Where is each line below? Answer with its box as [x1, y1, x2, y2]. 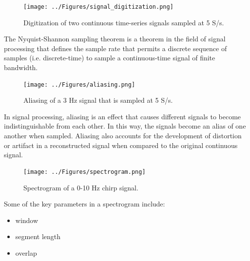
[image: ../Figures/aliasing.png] [23, 81, 135, 88]
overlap [15, 247, 37, 258]
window [15, 215, 38, 225]
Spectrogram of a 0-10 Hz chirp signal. [23, 182, 138, 192]
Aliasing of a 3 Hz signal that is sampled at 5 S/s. [23, 95, 173, 105]
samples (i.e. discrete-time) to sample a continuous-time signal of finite [4, 53, 215, 63]
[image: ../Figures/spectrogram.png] [23, 168, 146, 175]
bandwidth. [4, 62, 38, 73]
